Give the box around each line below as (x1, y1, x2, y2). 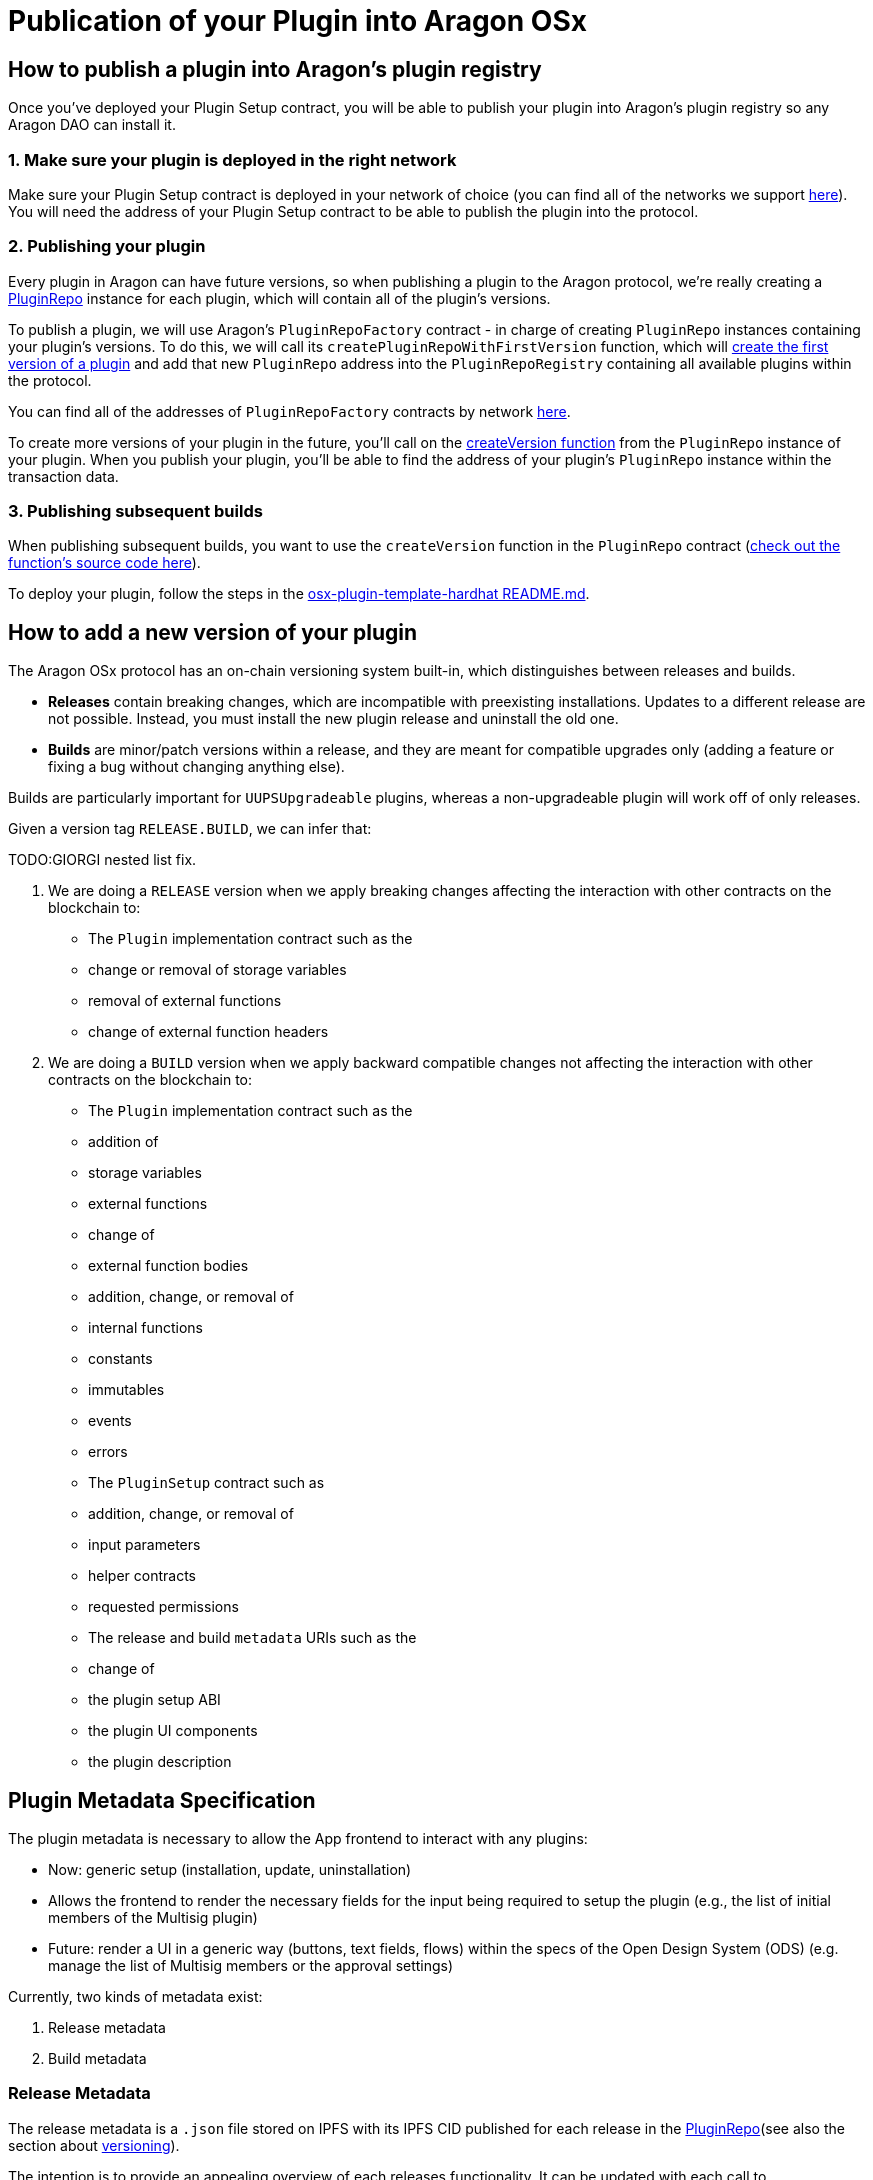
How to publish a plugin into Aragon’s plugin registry (8, 56, 542, 82)
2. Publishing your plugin (8, 236, 206, 257)
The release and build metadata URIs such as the (88, 1629, 417, 1647)
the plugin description (88, 1753, 232, 1771)
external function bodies (88, 1257, 249, 1275)
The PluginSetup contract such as (88, 1474, 325, 1492)
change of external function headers (88, 1023, 329, 1041)
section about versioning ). (8, 2136, 180, 2154)
